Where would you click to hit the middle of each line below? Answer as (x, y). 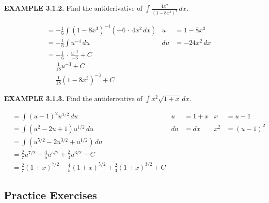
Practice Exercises (51, 195)
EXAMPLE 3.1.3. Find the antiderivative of (73, 98)
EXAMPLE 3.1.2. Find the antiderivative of (73, 8)
